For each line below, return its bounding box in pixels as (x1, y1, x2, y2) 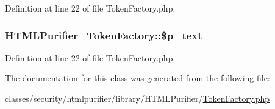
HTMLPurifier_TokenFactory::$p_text (5, 27, 202, 42)
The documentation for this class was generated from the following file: (5, 71, 270, 84)
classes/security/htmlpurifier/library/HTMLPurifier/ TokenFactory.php (5, 92, 270, 104)
